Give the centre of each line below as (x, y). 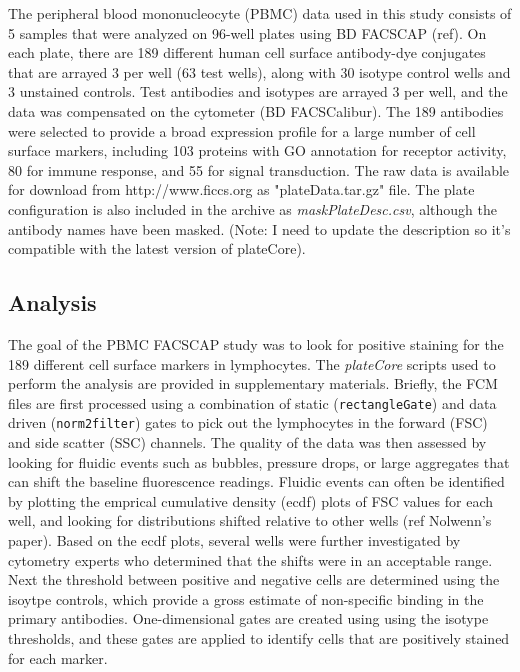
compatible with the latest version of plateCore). (157, 248)
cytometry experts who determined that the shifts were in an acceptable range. (250, 559)
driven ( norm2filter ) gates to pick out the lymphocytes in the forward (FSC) (248, 422)
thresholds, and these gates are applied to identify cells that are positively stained (259, 637)
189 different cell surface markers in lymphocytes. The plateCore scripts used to (252, 363)
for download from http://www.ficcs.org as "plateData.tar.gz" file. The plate (241, 189)
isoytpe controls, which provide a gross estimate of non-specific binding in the (246, 598)
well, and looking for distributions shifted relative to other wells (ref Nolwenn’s (250, 520)
